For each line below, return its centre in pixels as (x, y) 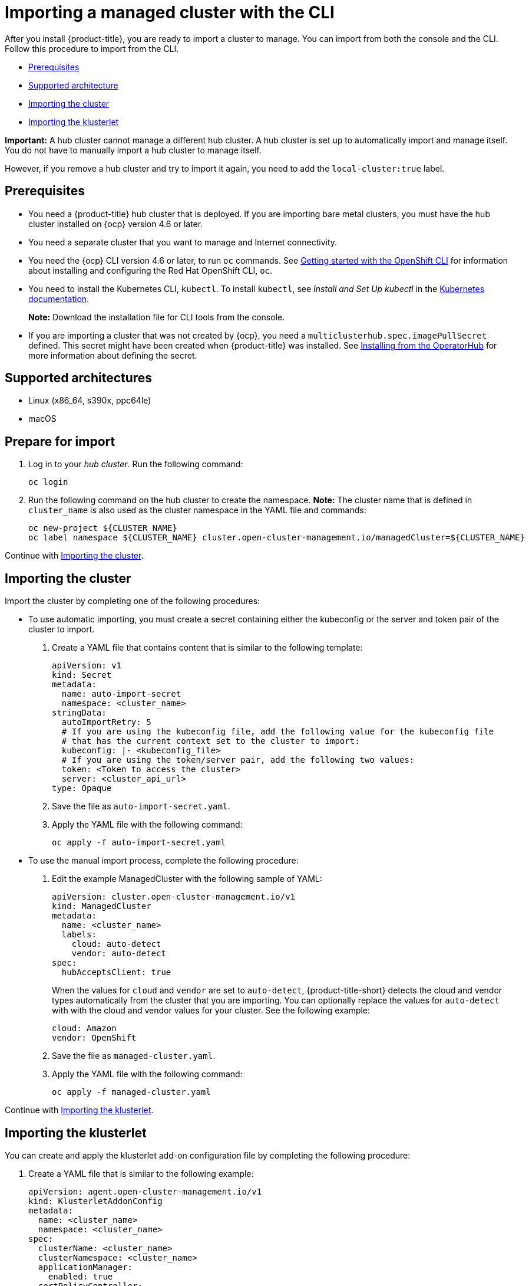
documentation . (59, 298)
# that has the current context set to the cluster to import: (211, 741)
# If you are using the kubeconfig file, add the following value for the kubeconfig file (278, 732)
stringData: (79, 713)
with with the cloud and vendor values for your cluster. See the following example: (211, 1011)
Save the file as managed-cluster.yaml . (134, 1056)
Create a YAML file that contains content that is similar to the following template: (207, 648)
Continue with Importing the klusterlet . (79, 1110)
